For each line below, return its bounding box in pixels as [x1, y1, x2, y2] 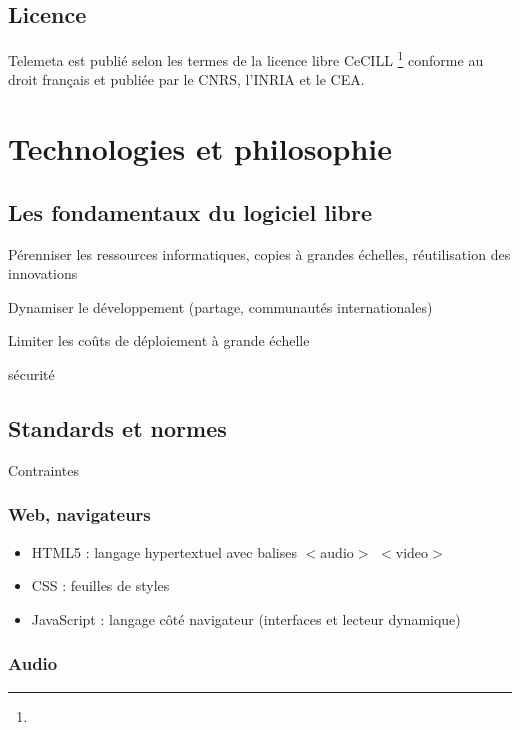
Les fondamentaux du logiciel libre [8, 196, 372, 227]
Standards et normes [8, 412, 227, 443]
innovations [8, 263, 78, 284]
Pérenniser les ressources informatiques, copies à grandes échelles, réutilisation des [8, 243, 511, 264]
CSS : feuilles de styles [31, 575, 170, 596]
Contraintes [8, 459, 79, 480]
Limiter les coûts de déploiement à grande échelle [8, 330, 310, 351]
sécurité [8, 364, 55, 384]
